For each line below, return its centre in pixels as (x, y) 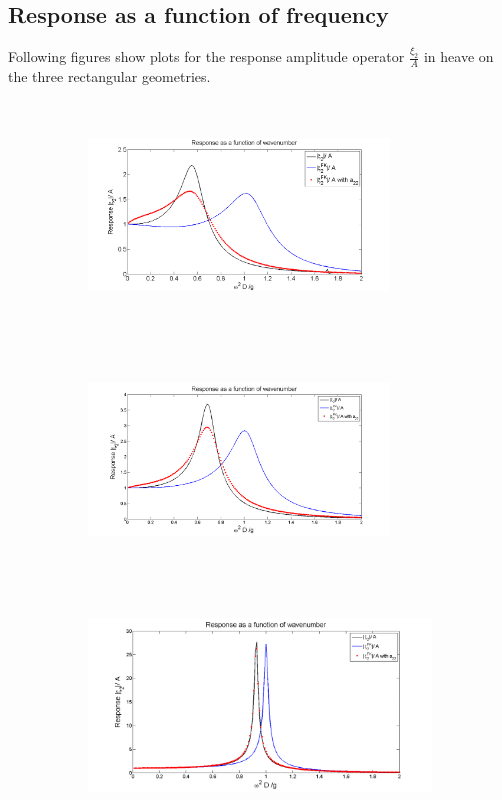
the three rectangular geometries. (109, 76)
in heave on (458, 56)
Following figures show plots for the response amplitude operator (206, 56)
